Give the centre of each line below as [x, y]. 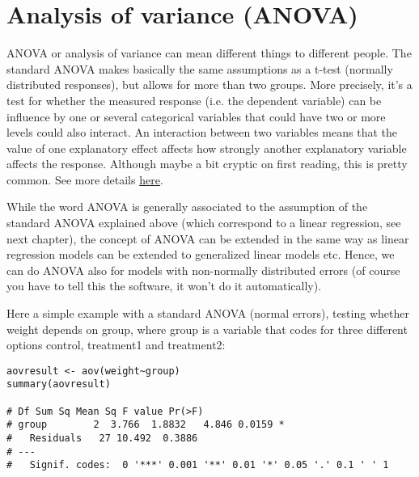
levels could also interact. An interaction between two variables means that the [202, 132]
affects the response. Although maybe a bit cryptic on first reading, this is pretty [207, 164]
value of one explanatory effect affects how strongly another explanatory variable [207, 148]
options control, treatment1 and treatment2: [116, 345]
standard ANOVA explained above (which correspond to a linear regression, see [204, 223]
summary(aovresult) [59, 384]
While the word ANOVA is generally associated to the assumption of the [187, 207]
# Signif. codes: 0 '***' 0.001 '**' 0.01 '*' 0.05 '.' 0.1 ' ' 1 [198, 465]
